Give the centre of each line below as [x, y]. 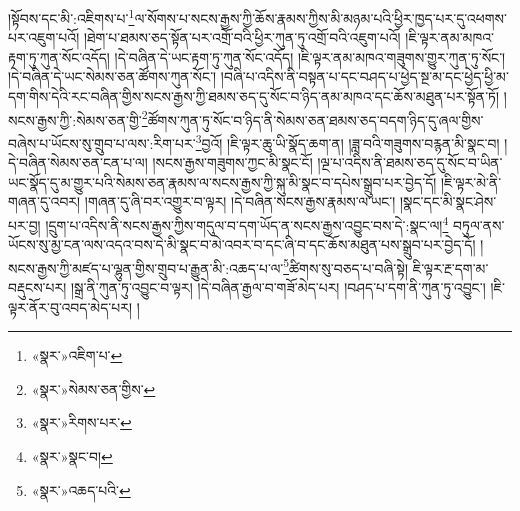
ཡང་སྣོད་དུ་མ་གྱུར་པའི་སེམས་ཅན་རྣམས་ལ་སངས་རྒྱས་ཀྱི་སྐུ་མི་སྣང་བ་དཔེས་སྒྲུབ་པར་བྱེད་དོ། [222, 181]
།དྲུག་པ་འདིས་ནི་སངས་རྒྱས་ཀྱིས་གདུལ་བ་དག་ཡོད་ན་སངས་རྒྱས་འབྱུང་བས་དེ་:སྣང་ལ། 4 [247, 223]
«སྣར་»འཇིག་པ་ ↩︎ [77, 355]
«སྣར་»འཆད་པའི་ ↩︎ [81, 489]
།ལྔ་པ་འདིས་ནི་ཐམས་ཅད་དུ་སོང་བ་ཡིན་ [410, 162]
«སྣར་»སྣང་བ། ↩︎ [72, 455]
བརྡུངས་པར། [37, 287]
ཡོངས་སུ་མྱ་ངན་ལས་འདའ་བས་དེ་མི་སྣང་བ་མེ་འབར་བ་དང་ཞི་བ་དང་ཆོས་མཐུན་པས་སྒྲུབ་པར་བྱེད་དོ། [242, 244]
